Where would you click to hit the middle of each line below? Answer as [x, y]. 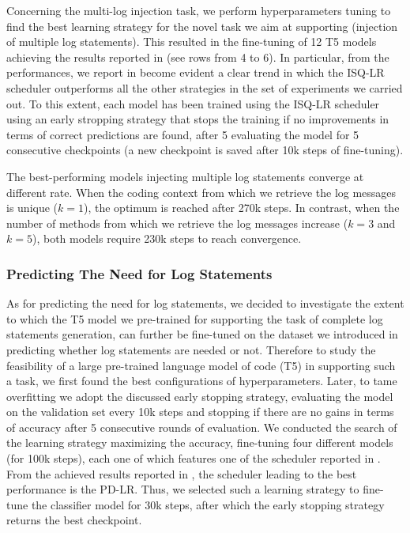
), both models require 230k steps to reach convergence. [167, 238]
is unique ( [32, 208]
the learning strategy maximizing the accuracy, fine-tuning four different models [200, 442]
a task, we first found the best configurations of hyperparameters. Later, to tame [202, 381]
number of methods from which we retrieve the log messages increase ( [177, 223]
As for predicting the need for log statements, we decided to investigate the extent [205, 303]
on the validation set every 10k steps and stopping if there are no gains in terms [200, 412]
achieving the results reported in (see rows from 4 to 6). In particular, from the [198, 57]
